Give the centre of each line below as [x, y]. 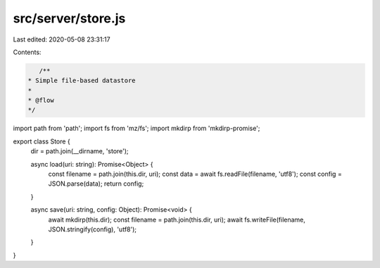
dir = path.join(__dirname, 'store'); [80, 151]
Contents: [27, 52]
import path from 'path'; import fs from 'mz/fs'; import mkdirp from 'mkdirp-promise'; [137, 128]
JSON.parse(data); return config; [96, 184]
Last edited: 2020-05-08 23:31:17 [62, 39]
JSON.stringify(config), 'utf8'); [93, 229]
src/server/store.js [69, 18]
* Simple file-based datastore [82, 81]
